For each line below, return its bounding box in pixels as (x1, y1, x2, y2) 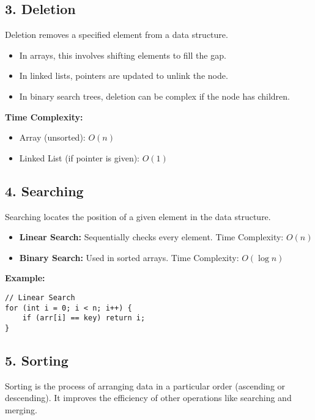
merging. (5, 403, 37, 416)
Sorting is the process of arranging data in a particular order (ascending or (5, 379, 286, 392)
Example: (5, 271, 45, 284)
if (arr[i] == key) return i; (22, 314, 146, 323)
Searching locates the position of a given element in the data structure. (5, 210, 271, 223)
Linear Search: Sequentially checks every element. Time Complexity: (19, 230, 284, 243)
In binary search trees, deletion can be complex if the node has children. (19, 89, 290, 102)
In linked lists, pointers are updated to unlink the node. (19, 69, 228, 82)
